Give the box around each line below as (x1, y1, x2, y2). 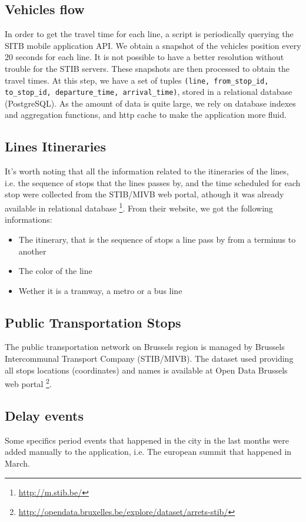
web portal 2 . (5, 376, 52, 389)
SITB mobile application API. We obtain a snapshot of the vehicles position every (5, 39, 301, 51)
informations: (5, 213, 52, 226)
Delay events (5, 406, 84, 424)
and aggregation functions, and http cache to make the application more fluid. (5, 108, 287, 121)
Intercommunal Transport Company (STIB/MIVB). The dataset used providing (5, 352, 294, 365)
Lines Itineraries (5, 137, 106, 156)
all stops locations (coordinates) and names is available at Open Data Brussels (5, 364, 288, 376)
